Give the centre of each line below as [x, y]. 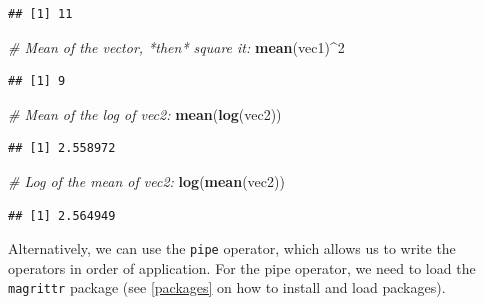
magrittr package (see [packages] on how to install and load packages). [227, 287]
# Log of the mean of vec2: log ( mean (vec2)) [146, 180]
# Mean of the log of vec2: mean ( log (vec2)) [145, 113]
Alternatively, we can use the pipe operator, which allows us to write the [232, 248]
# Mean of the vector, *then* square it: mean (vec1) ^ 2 [176, 46]
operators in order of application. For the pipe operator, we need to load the [242, 267]
